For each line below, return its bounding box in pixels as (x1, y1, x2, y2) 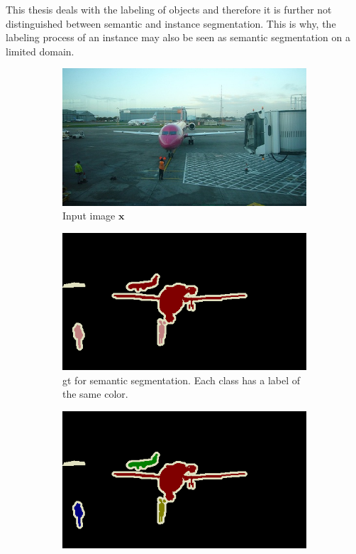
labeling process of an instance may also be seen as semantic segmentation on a (6, 30, 350, 45)
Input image (62, 208, 116, 223)
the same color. (62, 386, 128, 401)
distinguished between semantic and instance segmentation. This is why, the (6, 16, 336, 31)
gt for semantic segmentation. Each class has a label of (62, 372, 301, 387)
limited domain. (6, 43, 74, 58)
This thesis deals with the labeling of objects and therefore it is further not (6, 2, 332, 16)
